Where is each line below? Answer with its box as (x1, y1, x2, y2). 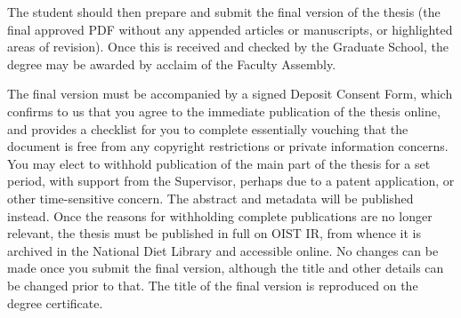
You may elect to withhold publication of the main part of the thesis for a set (7, 154, 431, 172)
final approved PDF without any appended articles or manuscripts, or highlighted (7, 20, 453, 38)
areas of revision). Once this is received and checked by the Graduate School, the (7, 37, 449, 56)
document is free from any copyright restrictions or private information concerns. (7, 137, 449, 155)
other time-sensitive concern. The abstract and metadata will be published (7, 188, 414, 207)
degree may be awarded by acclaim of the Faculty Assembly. (7, 54, 336, 73)
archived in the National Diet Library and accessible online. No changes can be (7, 241, 439, 259)
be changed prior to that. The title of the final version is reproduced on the (7, 275, 418, 294)
